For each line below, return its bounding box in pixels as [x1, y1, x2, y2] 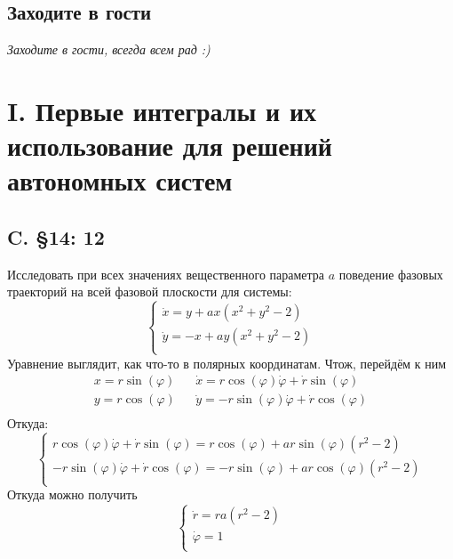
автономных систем [7, 162, 233, 198]
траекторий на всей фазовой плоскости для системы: [7, 282, 292, 301]
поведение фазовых [338, 264, 443, 283]
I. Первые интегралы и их [7, 92, 317, 128]
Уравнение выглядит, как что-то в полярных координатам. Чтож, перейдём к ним [7, 353, 447, 372]
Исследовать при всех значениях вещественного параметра [7, 264, 325, 283]
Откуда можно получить [7, 485, 138, 504]
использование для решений [7, 127, 332, 164]
